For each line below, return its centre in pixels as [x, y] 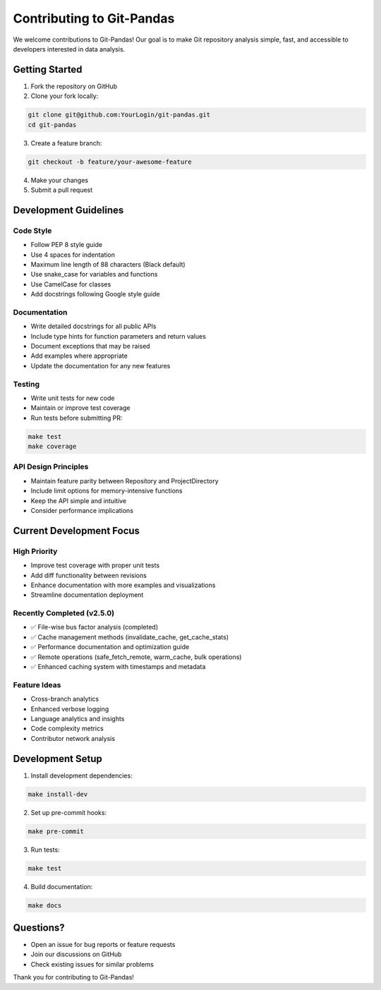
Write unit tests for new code [73, 398]
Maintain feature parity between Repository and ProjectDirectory [125, 481]
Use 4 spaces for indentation [73, 255]
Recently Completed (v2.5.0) [64, 613]
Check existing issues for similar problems [92, 964]
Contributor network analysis [73, 738]
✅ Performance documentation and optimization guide [110, 647]
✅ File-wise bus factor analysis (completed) [95, 627]
